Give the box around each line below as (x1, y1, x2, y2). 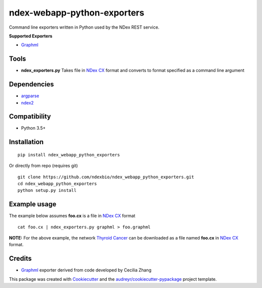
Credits (9, 254, 32, 263)
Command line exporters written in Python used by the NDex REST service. (9, 24, 160, 30)
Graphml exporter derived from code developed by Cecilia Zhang (21, 267, 151, 273)
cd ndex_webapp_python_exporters (17, 181, 97, 186)
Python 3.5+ (21, 125, 46, 131)
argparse (21, 93, 39, 99)
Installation (9, 138, 44, 146)
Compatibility (9, 112, 51, 121)
